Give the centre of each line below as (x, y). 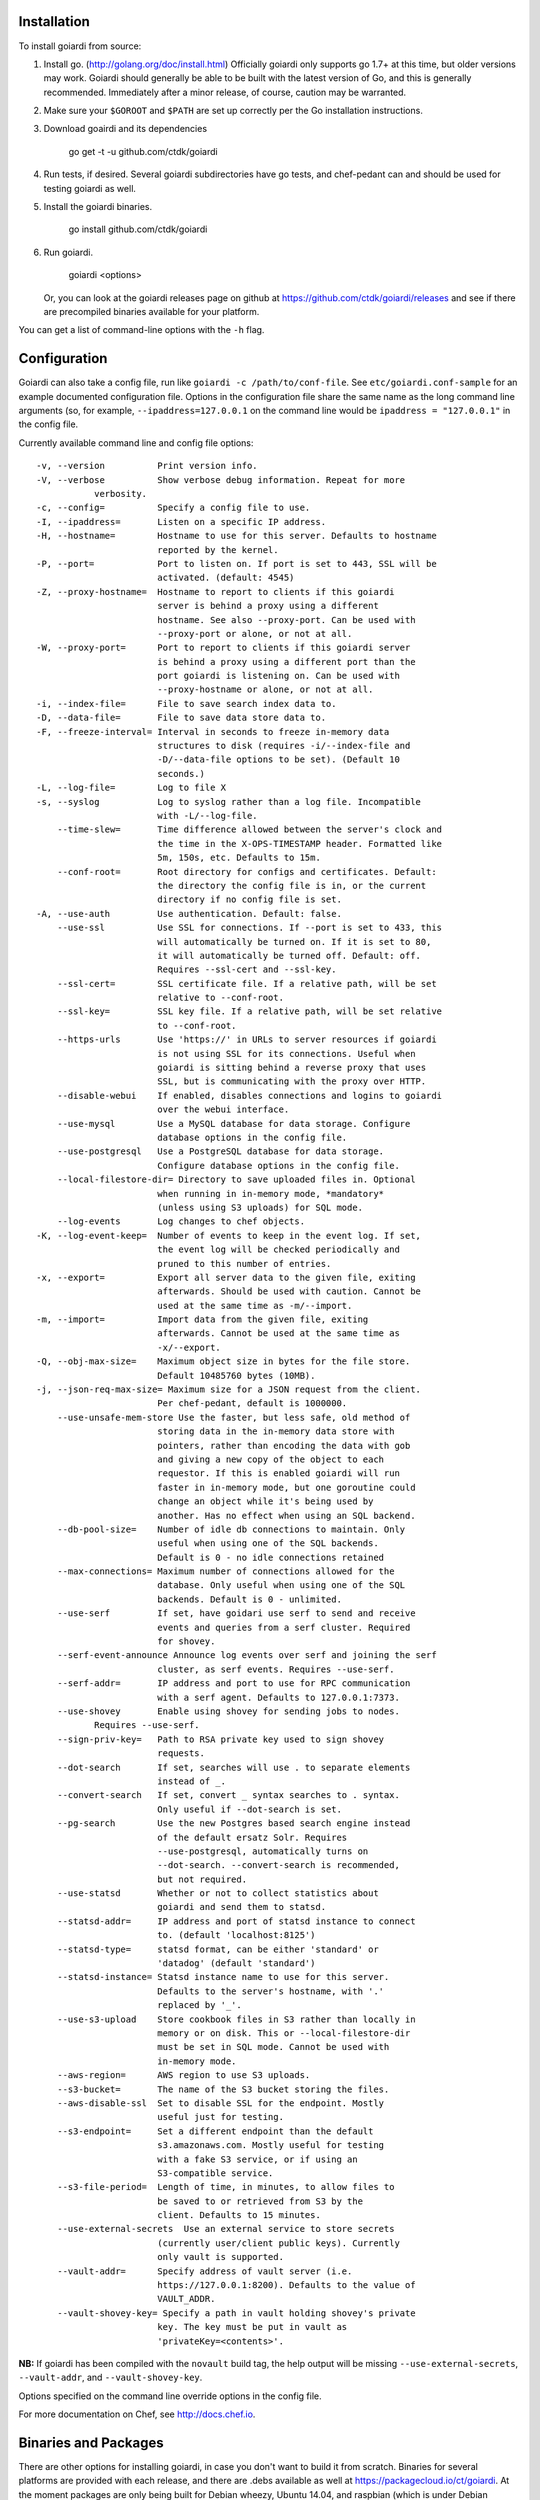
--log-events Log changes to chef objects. (180, 1221)
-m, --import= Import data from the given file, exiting (202, 1319)
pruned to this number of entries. (244, 1263)
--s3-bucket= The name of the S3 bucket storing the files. (223, 2089)
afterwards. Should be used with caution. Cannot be (289, 1291)
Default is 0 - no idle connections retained (270, 1557)
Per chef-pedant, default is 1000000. (252, 1403)
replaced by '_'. (199, 2005)
